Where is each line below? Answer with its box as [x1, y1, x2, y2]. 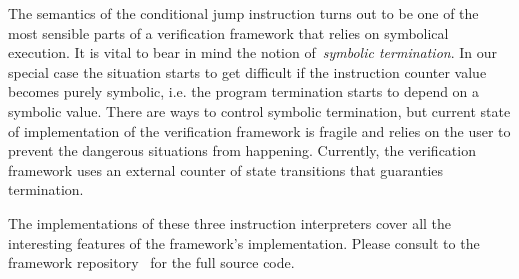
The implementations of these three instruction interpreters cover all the [8, 212, 452, 233]
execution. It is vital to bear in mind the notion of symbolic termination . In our [8, 42, 498, 63]
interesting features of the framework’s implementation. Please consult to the [8, 232, 480, 253]
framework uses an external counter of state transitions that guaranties [8, 159, 444, 180]
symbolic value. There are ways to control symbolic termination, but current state [8, 100, 511, 121]
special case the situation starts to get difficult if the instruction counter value [8, 61, 487, 82]
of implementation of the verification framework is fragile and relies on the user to [8, 120, 511, 141]
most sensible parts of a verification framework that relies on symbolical [8, 22, 449, 43]
